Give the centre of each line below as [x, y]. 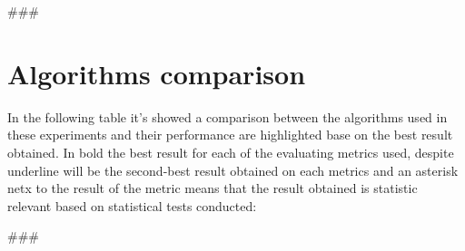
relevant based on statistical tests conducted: [132, 205]
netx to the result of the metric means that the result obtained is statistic [213, 188]
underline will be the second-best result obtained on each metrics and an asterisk [233, 170]
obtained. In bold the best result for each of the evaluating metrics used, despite [231, 152]
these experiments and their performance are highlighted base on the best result [230, 135]
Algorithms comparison [157, 73]
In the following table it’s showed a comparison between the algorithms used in [228, 116]
